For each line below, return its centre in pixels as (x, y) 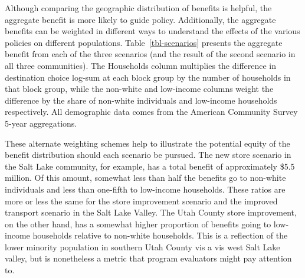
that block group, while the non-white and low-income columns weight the (139, 89)
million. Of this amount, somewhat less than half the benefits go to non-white (145, 178)
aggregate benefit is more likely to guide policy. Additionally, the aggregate (140, 19)
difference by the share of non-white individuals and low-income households (141, 100)
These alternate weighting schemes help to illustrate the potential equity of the (147, 143)
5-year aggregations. (41, 123)
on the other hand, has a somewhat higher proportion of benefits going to (138, 224)
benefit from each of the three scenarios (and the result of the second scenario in (150, 54)
